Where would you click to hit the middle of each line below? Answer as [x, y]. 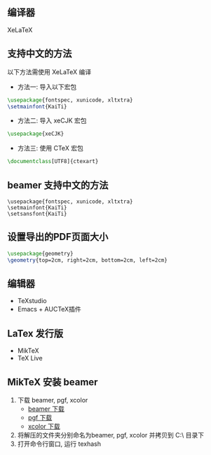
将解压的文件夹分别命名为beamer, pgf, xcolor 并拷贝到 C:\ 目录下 [111, 435]
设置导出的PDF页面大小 [58, 237]
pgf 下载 [40, 417]
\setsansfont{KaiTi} [38, 213]
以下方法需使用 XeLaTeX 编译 [49, 71]
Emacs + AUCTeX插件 [49, 309]
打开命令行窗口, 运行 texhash [59, 444]
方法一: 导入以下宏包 [47, 87]
